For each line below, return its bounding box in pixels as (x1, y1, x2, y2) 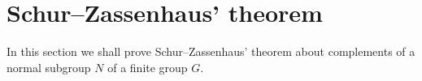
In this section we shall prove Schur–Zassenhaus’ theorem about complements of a (7, 43, 415, 60)
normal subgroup (7, 58, 91, 75)
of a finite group (107, 58, 188, 75)
